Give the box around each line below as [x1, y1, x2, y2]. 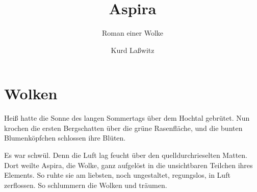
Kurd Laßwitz [111, 44, 155, 55]
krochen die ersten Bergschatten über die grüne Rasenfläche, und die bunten [4, 122, 243, 133]
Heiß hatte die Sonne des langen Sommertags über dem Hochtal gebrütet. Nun [4, 113, 250, 123]
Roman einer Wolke [101, 28, 163, 38]
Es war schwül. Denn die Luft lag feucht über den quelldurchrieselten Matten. [4, 150, 247, 160]
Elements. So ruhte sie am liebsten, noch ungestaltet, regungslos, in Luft [4, 170, 230, 180]
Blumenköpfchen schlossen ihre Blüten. [4, 132, 126, 143]
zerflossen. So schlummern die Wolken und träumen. [4, 179, 167, 190]
